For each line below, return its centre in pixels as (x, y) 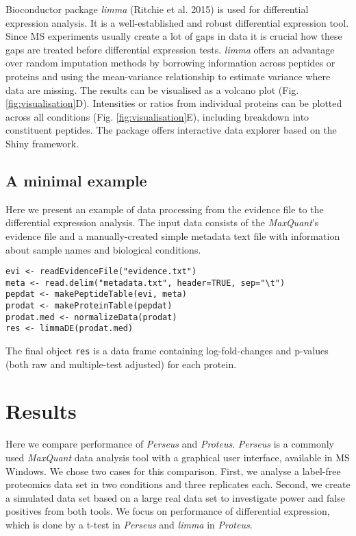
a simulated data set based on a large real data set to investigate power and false (175, 497)
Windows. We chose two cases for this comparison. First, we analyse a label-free (173, 471)
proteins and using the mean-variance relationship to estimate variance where (168, 76)
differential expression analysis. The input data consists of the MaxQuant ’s (162, 222)
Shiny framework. (42, 143)
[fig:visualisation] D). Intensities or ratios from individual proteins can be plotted (174, 103)
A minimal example (76, 180)
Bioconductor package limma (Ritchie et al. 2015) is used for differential (157, 9)
